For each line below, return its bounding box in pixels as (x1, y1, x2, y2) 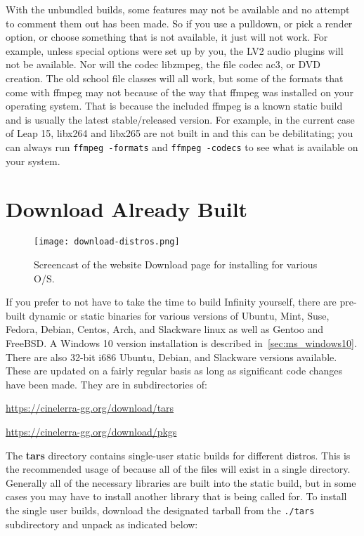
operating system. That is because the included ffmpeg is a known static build (6, 98, 343, 113)
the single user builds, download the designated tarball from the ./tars (6, 502, 315, 517)
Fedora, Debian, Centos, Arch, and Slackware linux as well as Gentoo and (6, 322, 323, 336)
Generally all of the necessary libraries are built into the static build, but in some (6, 475, 356, 490)
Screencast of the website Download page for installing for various (34, 256, 318, 271)
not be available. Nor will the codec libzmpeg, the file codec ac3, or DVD (6, 57, 321, 72)
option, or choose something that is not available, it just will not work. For (6, 30, 328, 44)
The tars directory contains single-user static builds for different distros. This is (6, 447, 351, 462)
